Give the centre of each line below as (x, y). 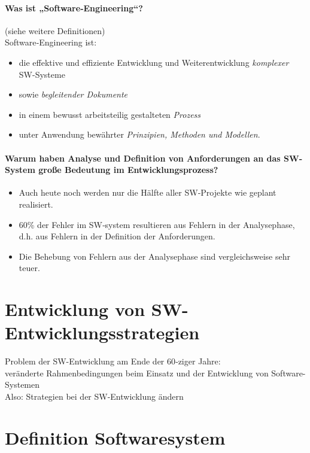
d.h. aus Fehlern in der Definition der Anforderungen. (117, 236)
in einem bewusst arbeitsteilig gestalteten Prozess (110, 114)
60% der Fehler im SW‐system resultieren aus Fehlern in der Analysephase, (157, 224)
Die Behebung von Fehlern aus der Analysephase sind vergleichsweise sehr (154, 256)
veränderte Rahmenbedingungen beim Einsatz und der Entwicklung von (137, 373)
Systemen (22, 384)
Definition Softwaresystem (115, 437)
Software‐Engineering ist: (51, 42)
